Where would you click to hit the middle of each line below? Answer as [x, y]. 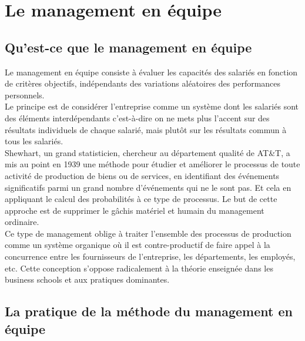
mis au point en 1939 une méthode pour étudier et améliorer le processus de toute [152, 164]
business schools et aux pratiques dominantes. [87, 279]
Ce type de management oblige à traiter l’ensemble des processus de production [148, 233]
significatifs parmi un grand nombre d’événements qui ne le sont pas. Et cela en [148, 187]
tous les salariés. [34, 141]
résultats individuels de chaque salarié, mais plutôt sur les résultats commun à [146, 129]
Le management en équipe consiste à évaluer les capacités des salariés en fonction [151, 72]
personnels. [25, 95]
